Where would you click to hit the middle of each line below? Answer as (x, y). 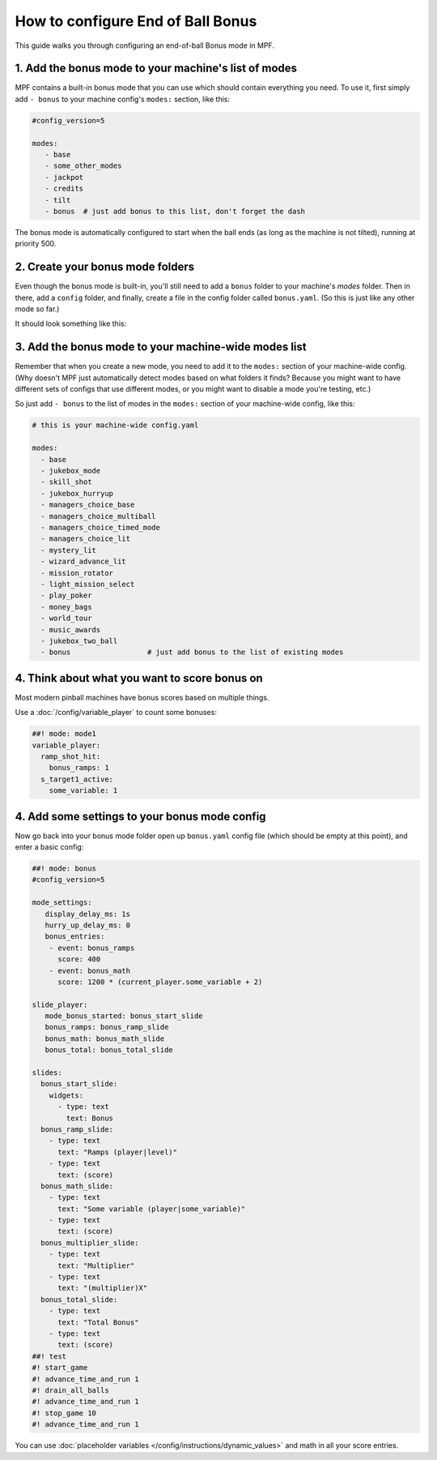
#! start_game (60, 1368)
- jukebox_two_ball (79, 641)
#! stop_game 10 (64, 1413)
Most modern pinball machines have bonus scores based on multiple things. (142, 697)
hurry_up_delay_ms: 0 (88, 925)
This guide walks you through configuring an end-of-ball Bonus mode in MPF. (145, 45)
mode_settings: (62, 903)
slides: (47, 1073)
